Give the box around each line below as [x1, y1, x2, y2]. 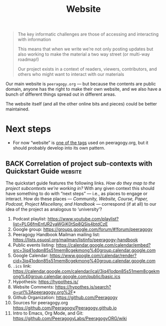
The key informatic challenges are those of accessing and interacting [17, 31, 159, 37]
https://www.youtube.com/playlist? [47, 216, 119, 221]
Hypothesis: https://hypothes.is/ [12, 279, 79, 285]
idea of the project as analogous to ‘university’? [5, 206, 102, 212]
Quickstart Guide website [5, 167, 82, 176]
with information [17, 36, 51, 42]
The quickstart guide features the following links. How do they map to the [5, 180, 155, 186]
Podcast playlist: [12, 216, 46, 221]
